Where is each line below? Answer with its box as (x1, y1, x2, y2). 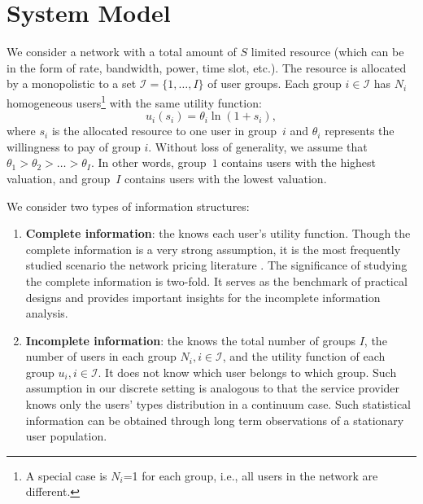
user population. (25, 427, 107, 445)
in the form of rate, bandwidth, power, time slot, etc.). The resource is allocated (7, 59, 407, 76)
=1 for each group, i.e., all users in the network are (123, 467, 378, 484)
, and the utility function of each (222, 348, 386, 365)
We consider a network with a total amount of (7, 43, 237, 60)
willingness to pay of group (7, 138, 141, 155)
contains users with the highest (221, 154, 377, 171)
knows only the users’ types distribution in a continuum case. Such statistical (25, 396, 411, 413)
